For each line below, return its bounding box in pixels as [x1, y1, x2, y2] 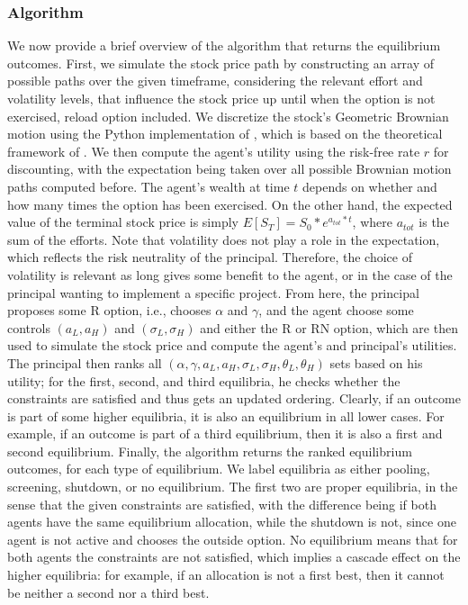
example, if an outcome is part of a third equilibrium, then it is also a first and [7, 424, 443, 443]
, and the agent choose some [258, 301, 414, 320]
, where [352, 212, 392, 231]
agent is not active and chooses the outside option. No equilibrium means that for [7, 529, 458, 548]
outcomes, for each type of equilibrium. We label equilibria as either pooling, [7, 459, 430, 478]
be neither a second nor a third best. [7, 582, 210, 601]
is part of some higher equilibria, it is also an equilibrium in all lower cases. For [7, 406, 445, 425]
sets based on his [329, 353, 423, 372]
